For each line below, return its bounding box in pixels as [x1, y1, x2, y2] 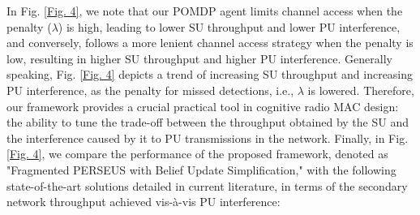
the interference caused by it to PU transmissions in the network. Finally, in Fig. [6, 129, 409, 146]
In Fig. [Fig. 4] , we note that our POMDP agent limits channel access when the [6, 2, 403, 19]
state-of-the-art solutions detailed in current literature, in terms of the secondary [6, 177, 408, 194]
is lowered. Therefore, [307, 81, 414, 98]
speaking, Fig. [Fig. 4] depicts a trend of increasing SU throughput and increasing [6, 66, 414, 83]
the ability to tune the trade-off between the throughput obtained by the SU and [6, 114, 409, 131]
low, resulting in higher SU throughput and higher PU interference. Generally [6, 49, 392, 67]
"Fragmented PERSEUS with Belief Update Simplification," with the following [6, 161, 396, 178]
